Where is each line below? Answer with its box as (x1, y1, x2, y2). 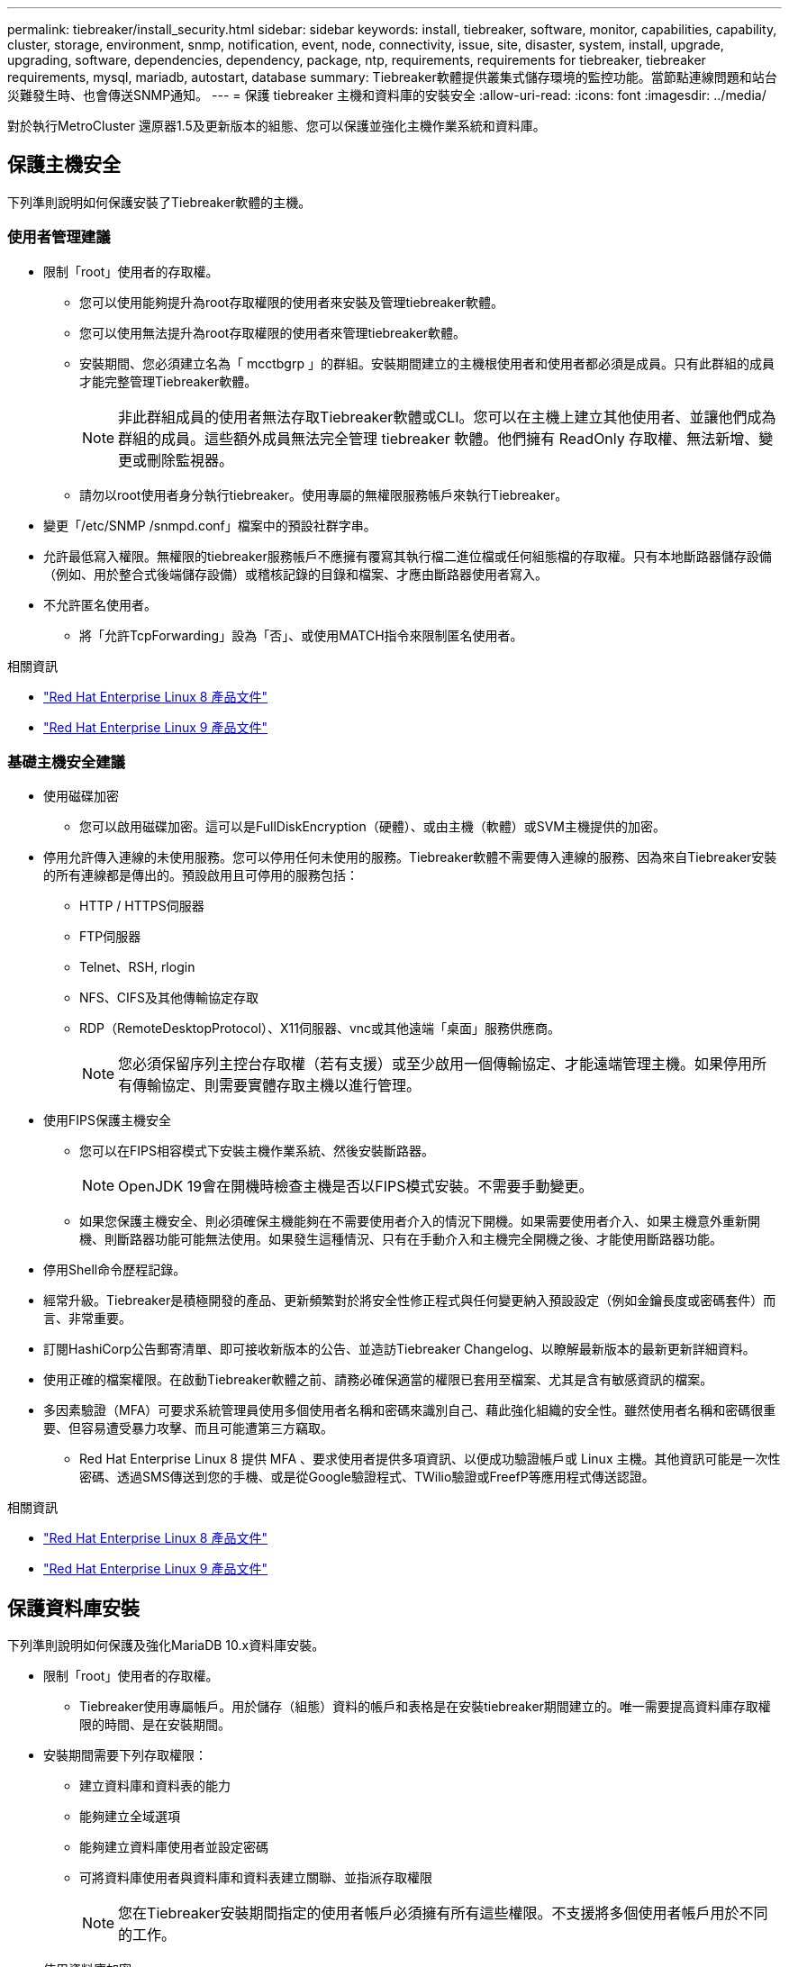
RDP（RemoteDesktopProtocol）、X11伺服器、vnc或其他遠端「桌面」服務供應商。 (79, 1020, 561, 1037)
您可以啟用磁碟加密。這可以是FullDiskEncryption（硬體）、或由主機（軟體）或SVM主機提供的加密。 (79, 819, 666, 835)
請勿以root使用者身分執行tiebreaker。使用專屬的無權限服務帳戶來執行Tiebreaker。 (79, 486, 568, 503)
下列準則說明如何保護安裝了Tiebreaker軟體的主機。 (7, 194, 312, 210)
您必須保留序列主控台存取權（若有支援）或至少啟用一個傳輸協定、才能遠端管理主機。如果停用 (118, 1055, 753, 1074)
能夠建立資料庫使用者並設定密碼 (79, 1839, 268, 1855)
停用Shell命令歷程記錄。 (43, 1262, 186, 1278)
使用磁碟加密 (43, 788, 119, 804)
